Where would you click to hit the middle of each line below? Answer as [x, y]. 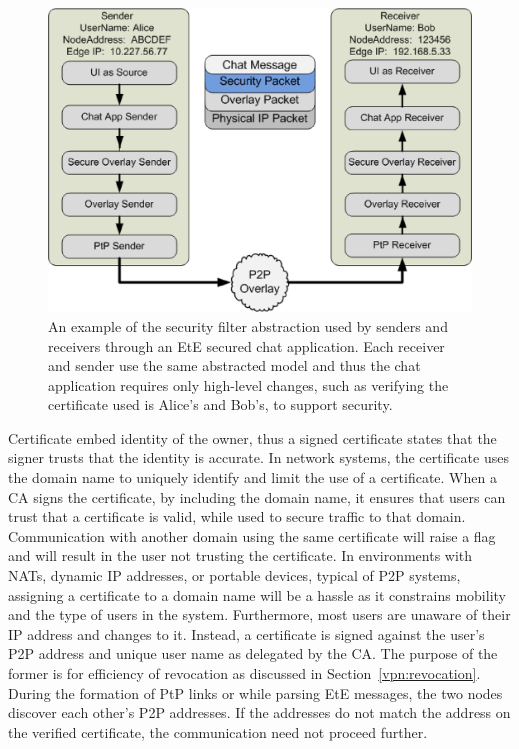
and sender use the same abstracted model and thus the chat [234, 365]
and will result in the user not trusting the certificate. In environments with [240, 555]
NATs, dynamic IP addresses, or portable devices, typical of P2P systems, [234, 575]
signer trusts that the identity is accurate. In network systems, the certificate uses [258, 457]
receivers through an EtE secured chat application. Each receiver [246, 345]
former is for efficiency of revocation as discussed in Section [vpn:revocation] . [244, 673]
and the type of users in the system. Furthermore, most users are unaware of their [259, 614]
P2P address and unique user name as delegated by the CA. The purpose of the [253, 653]
